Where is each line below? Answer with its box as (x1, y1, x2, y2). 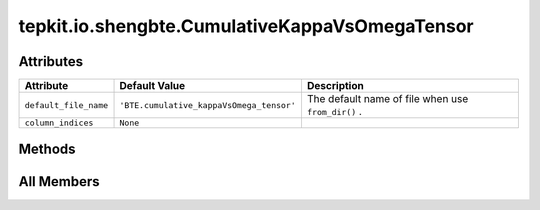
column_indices (24, 118, 94, 129)
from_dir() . (306, 105, 362, 119)
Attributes (18, 53, 84, 70)
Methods (18, 141, 76, 158)
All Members (18, 173, 100, 190)
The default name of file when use (306, 92, 469, 106)
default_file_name (24, 100, 109, 110)
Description (306, 79, 364, 93)
